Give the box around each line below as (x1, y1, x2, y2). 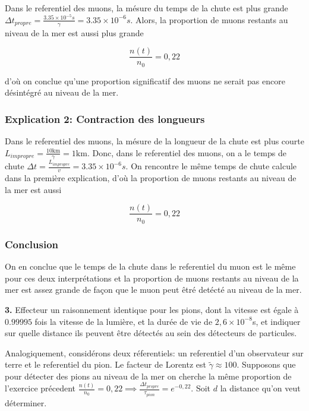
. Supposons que (237, 358, 296, 371)
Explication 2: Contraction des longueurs (5, 111, 205, 126)
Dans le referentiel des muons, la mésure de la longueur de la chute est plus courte (5, 135, 305, 147)
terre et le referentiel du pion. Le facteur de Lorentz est (5, 358, 206, 371)
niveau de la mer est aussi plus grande (5, 26, 144, 39)
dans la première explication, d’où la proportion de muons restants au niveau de (5, 172, 297, 184)
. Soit (191, 382, 211, 394)
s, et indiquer (252, 315, 301, 327)
